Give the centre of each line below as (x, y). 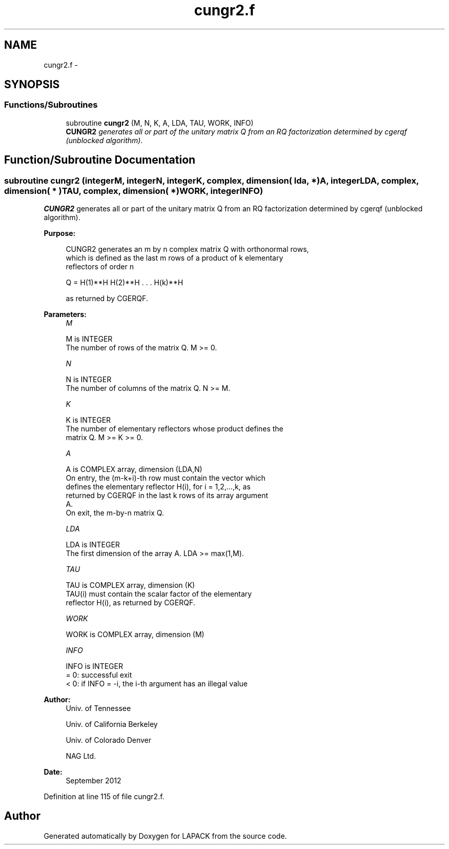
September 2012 (94, 781)
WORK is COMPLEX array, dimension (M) (135, 635)
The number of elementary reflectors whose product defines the (175, 429)
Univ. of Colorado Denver (109, 740)
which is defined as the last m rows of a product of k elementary (175, 258)
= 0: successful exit (99, 675)
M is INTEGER (89, 339)
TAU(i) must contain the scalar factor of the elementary (159, 594)
